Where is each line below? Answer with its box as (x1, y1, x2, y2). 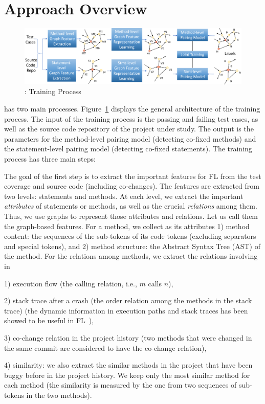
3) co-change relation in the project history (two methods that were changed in (4, 332, 252, 343)
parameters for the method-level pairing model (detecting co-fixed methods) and (4, 133, 256, 144)
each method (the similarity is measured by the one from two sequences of (4, 379, 237, 390)
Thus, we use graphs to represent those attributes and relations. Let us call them (4, 210, 258, 221)
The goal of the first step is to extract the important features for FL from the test (4, 170, 261, 181)
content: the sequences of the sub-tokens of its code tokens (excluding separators (4, 231, 256, 241)
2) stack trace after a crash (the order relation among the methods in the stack (4, 295, 252, 306)
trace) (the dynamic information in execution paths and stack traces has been (4, 305, 248, 316)
